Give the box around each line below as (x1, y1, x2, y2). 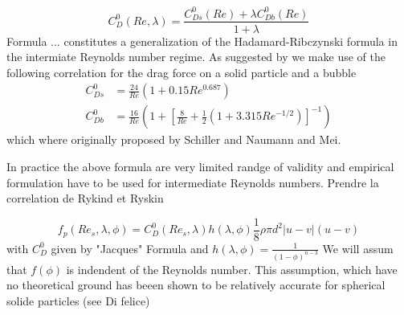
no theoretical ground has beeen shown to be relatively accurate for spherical (6, 276, 386, 293)
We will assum (322, 239, 394, 256)
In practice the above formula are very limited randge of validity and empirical (6, 158, 394, 174)
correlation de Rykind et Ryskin (6, 190, 164, 207)
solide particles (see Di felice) (6, 292, 150, 309)
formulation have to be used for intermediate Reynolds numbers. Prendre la (6, 174, 379, 190)
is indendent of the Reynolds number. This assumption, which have (66, 260, 398, 277)
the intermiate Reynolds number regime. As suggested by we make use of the (6, 48, 386, 65)
